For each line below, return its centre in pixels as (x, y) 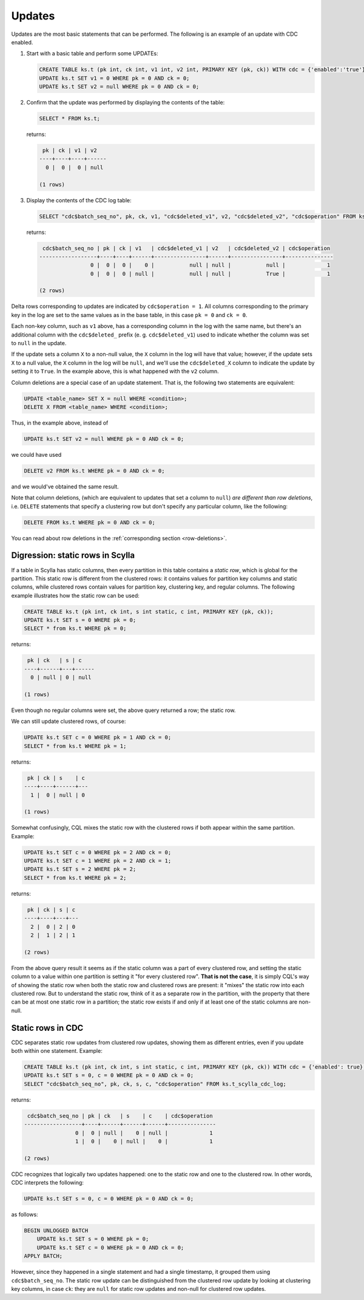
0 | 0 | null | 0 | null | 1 (144, 1133)
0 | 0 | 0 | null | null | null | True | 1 (210, 274)
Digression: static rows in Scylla (73, 556)
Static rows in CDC (47, 1028)
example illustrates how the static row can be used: (75, 595)
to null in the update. (39, 343)
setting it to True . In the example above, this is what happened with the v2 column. (115, 371)
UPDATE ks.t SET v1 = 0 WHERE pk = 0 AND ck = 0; (114, 78)
